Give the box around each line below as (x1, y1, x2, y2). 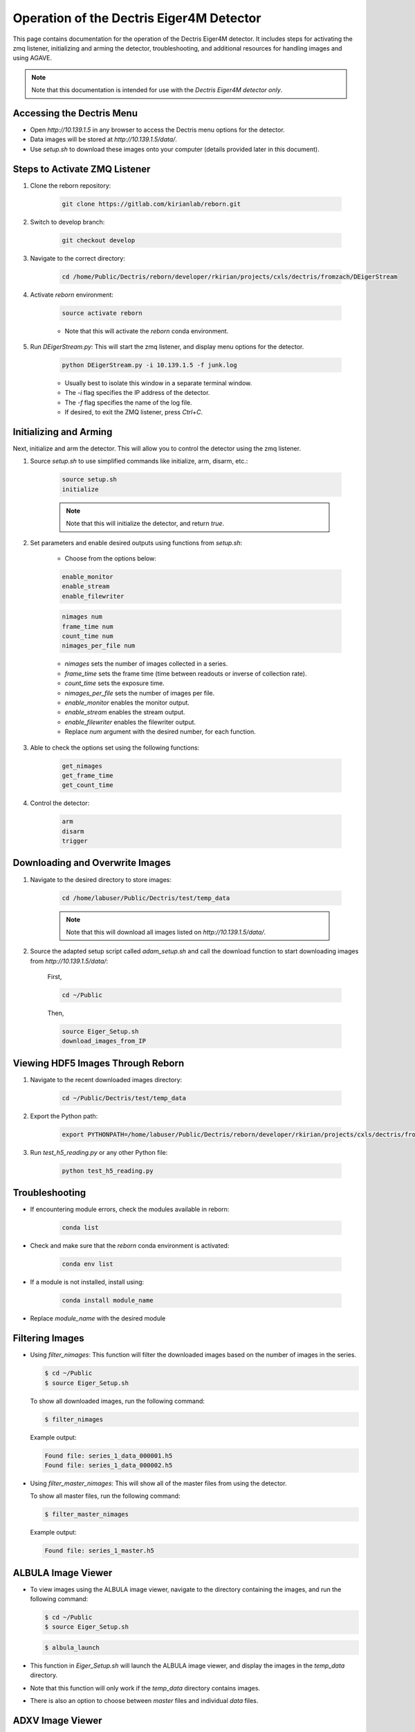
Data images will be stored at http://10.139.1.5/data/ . (30, 135, 178, 143)
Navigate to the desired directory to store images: (30, 875, 172, 883)
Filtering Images (12, 1332, 84, 1344)
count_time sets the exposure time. (64, 679, 165, 687)
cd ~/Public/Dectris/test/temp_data (62, 1094, 187, 1102)
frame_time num (62, 622, 113, 630)
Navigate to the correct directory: (30, 254, 126, 263)
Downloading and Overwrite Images (12, 857, 171, 869)
